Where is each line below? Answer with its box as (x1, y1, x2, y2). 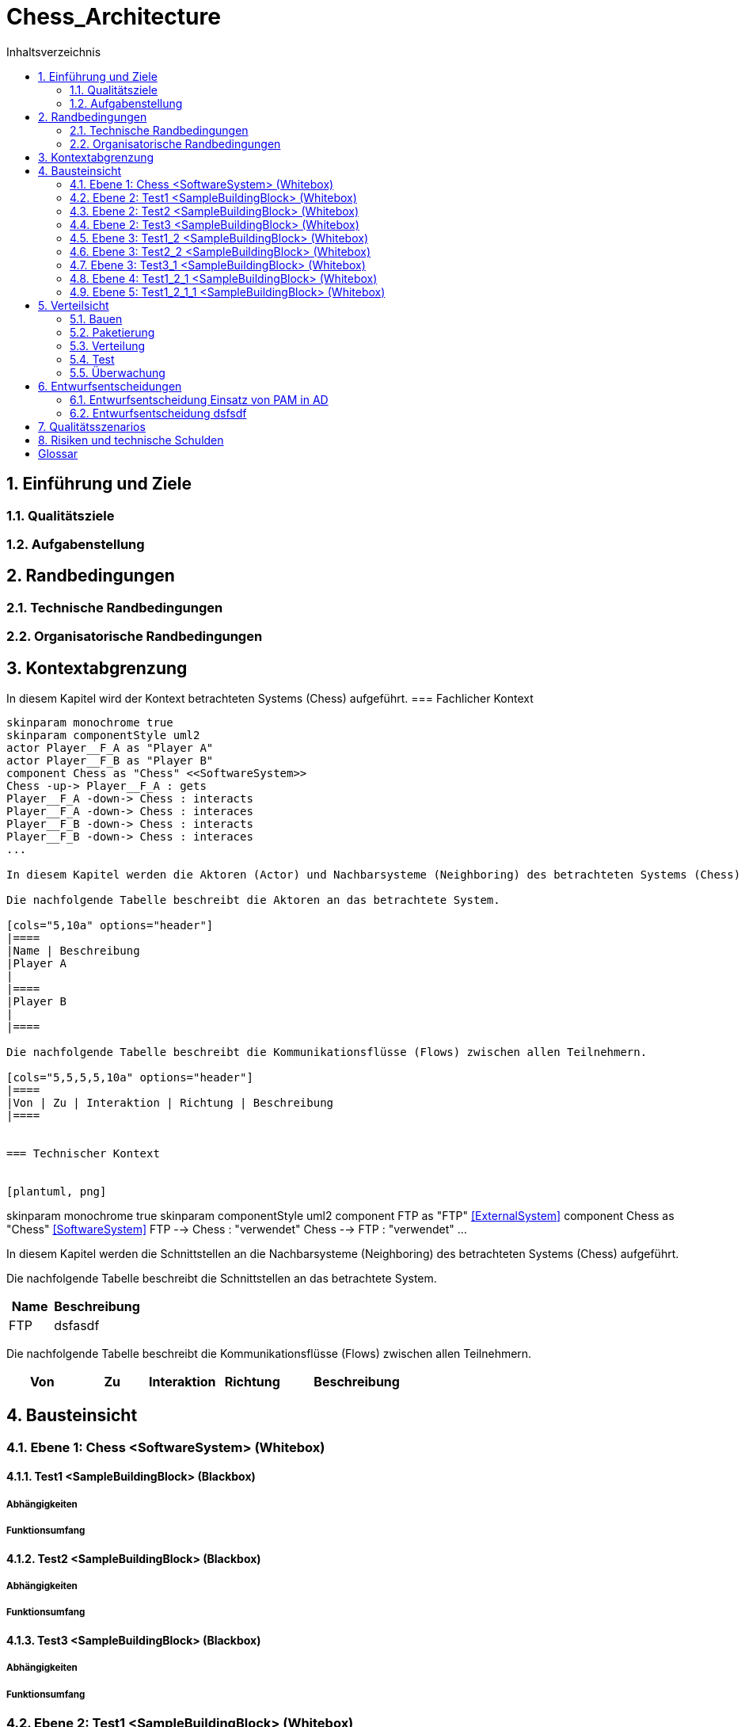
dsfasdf (54, 1317, 100, 1334)
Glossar (38, 446, 78, 460)
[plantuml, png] (6, 1185, 107, 1199)
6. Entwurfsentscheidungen (38, 379, 182, 393)
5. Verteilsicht (38, 298, 109, 312)
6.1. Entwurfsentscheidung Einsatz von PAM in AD (70, 392, 329, 406)
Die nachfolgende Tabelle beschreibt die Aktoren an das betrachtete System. (6, 894, 500, 907)
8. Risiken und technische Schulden (38, 433, 224, 447)
